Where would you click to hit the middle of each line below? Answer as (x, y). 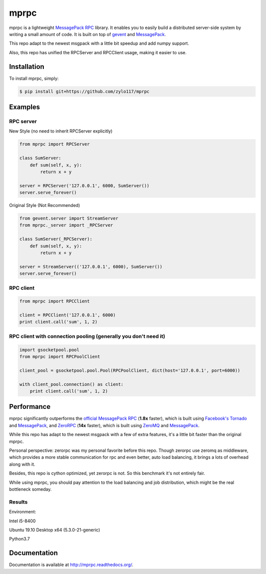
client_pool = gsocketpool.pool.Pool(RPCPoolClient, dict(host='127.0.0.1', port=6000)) (130, 370)
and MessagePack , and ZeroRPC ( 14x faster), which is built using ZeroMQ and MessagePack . (104, 425)
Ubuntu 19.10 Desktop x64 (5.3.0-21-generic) (55, 530)
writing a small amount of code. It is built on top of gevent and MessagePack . (87, 34)
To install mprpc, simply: (34, 78)
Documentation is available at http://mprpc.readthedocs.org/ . (71, 565)
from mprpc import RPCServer (55, 144)
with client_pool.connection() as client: (71, 384)
